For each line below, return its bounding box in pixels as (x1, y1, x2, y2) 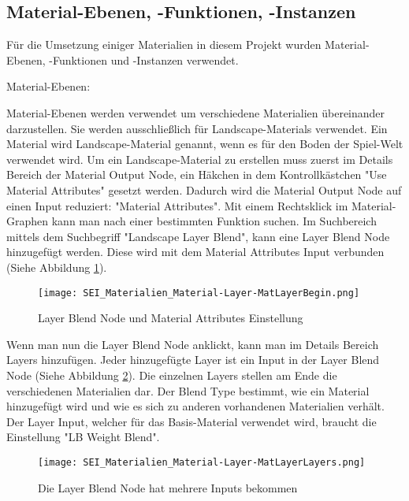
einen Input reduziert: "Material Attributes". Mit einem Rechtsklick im (6, 197, 348, 213)
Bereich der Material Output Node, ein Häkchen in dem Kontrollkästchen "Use (6, 166, 387, 183)
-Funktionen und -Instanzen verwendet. (49, 51, 239, 68)
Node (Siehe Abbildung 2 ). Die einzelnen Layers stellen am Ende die (6, 366, 337, 383)
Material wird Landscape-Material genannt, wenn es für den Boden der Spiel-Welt (6, 135, 403, 152)
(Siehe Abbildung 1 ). (6, 258, 107, 275)
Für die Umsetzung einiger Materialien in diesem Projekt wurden (6, 36, 322, 53)
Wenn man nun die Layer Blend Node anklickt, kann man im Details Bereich (6, 336, 379, 352)
